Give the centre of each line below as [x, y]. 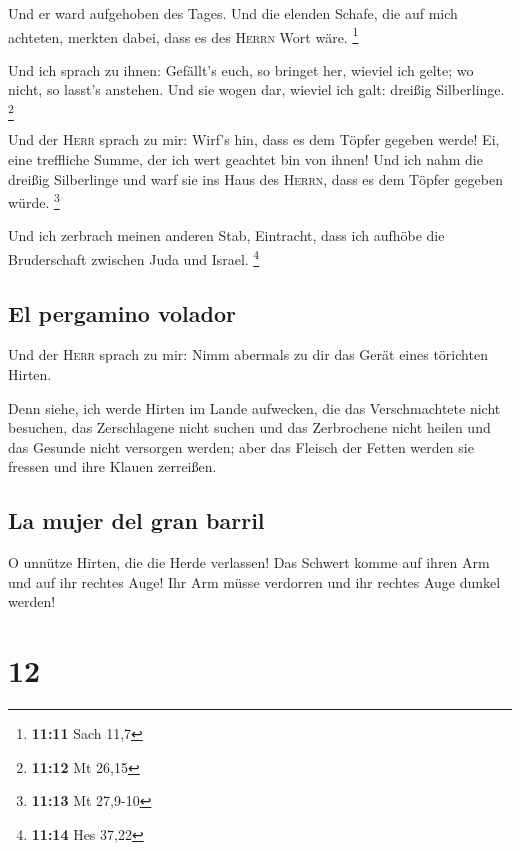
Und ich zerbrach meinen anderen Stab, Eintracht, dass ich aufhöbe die [226, 235]
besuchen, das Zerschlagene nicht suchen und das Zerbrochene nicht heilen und [249, 427]
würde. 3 [34, 200]
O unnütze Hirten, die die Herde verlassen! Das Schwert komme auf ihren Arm [249, 562]
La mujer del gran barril [136, 520]
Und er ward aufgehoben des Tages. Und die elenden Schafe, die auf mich [233, 13]
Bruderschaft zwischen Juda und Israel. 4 [134, 257]
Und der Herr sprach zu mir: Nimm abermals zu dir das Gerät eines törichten [248, 354]
